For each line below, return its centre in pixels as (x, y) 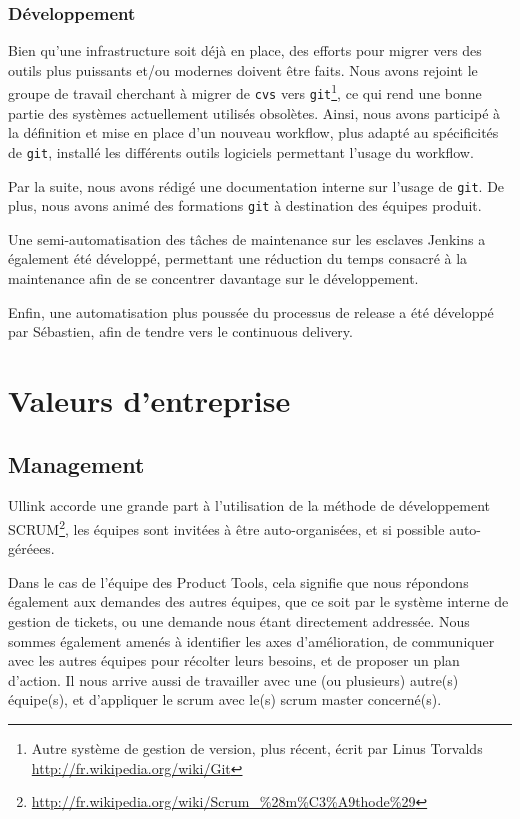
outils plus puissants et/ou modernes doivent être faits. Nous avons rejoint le (243, 69)
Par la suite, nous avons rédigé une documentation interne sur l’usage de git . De (256, 185)
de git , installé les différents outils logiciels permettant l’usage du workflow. (241, 151)
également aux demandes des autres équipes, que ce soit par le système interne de (258, 601)
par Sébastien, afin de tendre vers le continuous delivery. (180, 331)
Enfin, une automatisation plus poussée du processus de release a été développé (251, 311)
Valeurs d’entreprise (149, 400)
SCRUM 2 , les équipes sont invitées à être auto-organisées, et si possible (226, 527)
